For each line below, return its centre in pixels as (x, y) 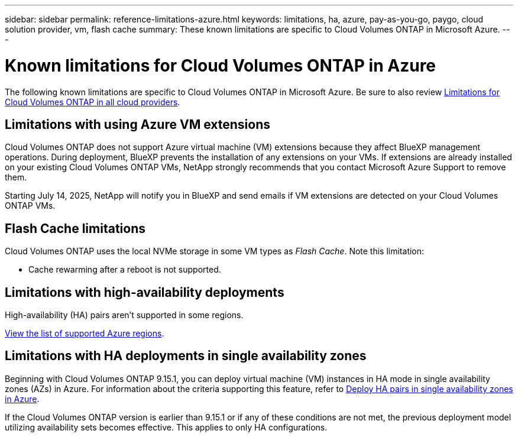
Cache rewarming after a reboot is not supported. (125, 270)
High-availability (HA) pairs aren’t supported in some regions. (124, 315)
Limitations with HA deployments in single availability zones (186, 356)
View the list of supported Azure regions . (85, 334)
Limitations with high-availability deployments (145, 292)
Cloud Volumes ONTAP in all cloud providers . (93, 102)
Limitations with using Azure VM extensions (137, 124)
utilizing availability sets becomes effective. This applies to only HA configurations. (166, 427)
